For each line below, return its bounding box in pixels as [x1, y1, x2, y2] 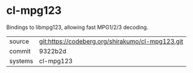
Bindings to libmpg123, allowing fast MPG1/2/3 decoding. [6, 24, 149, 31]
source [9, 37, 29, 45]
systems [9, 57, 33, 65]
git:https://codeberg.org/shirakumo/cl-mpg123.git [39, 37, 183, 45]
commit [9, 46, 31, 55]
